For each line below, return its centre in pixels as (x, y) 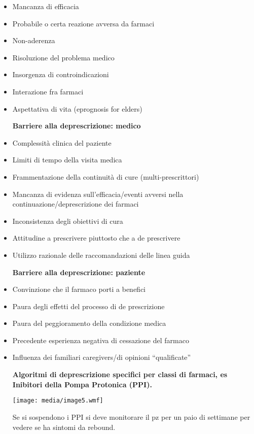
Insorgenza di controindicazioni (61, 74)
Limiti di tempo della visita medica (67, 160)
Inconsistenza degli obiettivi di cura (68, 221)
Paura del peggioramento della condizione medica (89, 323)
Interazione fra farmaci (48, 91)
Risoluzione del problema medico (63, 57)
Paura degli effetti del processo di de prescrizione (88, 306)
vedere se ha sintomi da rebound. (64, 427)
